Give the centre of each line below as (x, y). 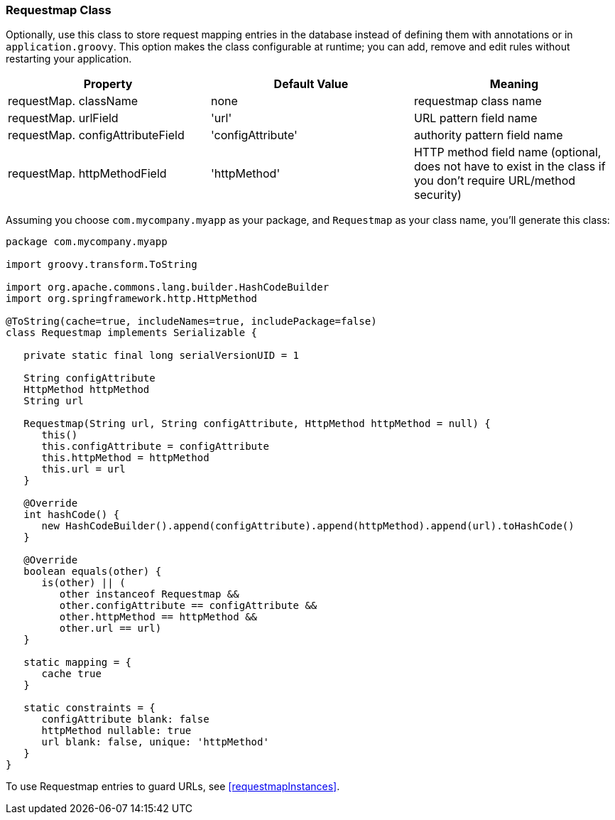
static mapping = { (78, 663)
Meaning (514, 84)
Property (108, 84)
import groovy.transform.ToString (102, 265)
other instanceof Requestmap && (149, 594)
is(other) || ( (83, 583)
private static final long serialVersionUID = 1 (162, 356)
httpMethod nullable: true (116, 731)
